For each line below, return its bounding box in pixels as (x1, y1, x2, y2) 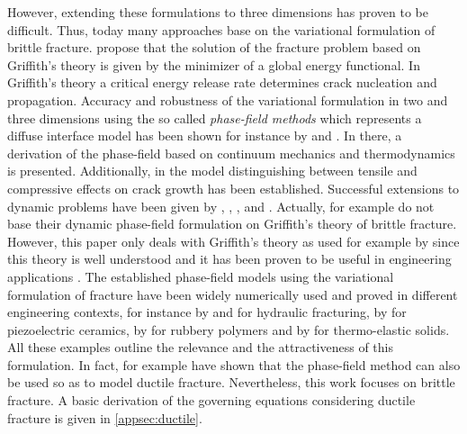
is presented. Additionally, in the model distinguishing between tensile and (7, 161, 418, 180)
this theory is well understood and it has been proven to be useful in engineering (7, 249, 452, 268)
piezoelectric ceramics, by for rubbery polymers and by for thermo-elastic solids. (7, 320, 450, 339)
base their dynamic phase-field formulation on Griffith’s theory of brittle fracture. (7, 214, 457, 233)
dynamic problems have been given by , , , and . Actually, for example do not (7, 196, 435, 215)
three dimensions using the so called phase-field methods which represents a (7, 108, 422, 127)
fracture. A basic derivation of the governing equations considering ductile (7, 391, 416, 410)
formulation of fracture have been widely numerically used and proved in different (7, 285, 458, 303)
